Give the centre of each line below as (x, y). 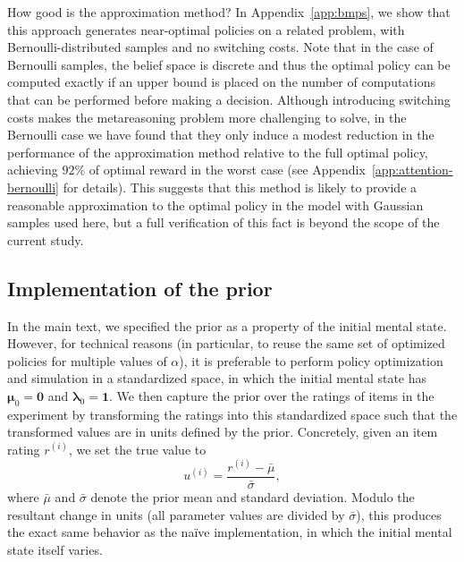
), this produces (399, 514)
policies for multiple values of (87, 360)
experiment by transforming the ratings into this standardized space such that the (232, 414)
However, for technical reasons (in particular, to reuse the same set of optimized (226, 343)
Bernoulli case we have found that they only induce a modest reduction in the (221, 135)
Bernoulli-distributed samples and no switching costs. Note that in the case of (220, 47)
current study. (46, 239)
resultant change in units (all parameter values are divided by (176, 514)
